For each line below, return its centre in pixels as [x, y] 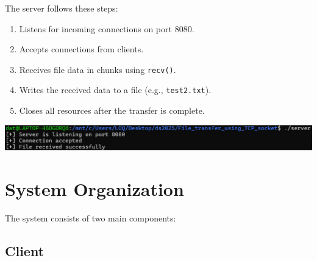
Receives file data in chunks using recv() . [98, 69]
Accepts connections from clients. [81, 49]
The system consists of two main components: [91, 218]
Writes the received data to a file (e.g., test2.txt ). [115, 90]
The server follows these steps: [62, 8]
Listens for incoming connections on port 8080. [107, 28]
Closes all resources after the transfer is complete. [112, 110]
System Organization [94, 188]
